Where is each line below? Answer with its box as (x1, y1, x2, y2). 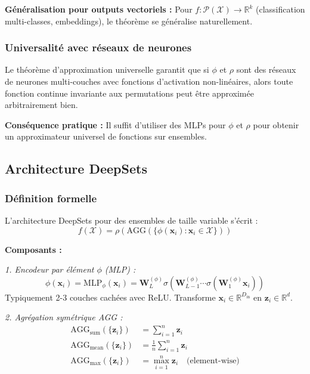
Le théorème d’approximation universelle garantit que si (5, 63, 209, 76)
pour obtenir (253, 118, 299, 131)
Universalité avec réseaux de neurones (5, 40, 192, 55)
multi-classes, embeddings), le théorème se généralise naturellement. (5, 14, 253, 27)
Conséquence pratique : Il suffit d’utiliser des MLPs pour (5, 118, 226, 131)
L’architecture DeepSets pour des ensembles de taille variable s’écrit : (5, 214, 258, 226)
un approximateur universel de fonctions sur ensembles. (5, 130, 207, 143)
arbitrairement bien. (5, 98, 78, 111)
